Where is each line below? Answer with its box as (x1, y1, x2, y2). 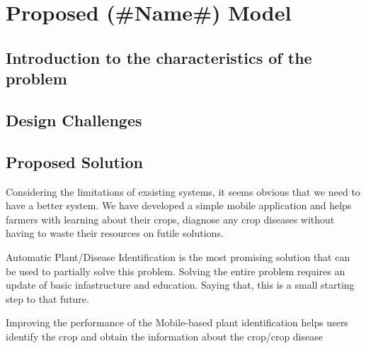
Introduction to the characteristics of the (6, 46, 312, 68)
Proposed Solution (6, 150, 143, 172)
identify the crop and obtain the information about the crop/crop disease (6, 328, 323, 343)
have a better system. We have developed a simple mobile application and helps (6, 198, 352, 213)
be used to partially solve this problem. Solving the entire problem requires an (6, 263, 345, 278)
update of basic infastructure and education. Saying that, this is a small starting (6, 277, 355, 292)
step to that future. (6, 291, 89, 306)
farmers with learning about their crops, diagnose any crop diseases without (6, 211, 335, 226)
